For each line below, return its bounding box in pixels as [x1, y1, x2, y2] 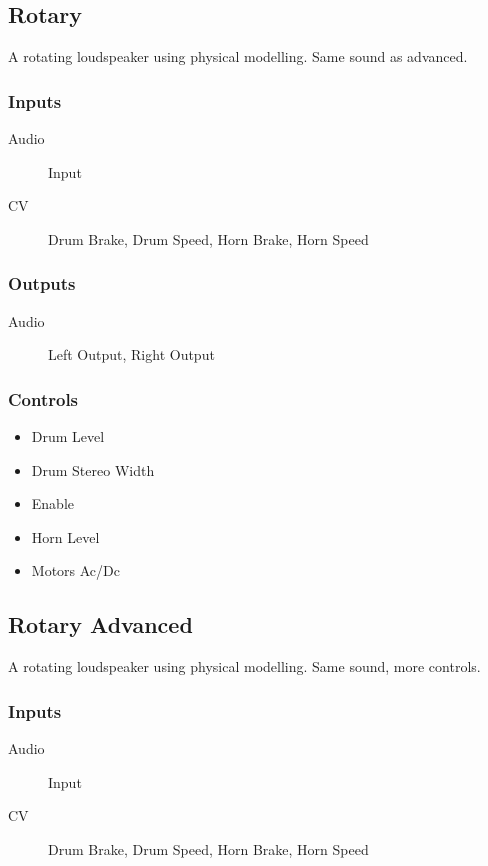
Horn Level [31, 526, 100, 547]
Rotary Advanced [8, 609, 193, 640]
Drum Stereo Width [31, 459, 155, 480]
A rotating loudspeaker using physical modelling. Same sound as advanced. [8, 46, 468, 67]
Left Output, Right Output [48, 344, 215, 365]
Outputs [8, 271, 76, 296]
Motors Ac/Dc [31, 560, 120, 581]
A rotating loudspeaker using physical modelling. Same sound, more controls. [8, 656, 481, 677]
